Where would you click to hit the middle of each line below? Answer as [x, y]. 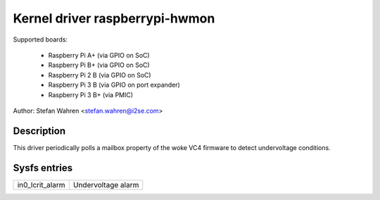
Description [39, 131]
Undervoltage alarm [106, 185]
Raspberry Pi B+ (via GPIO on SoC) [99, 65]
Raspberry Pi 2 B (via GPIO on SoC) [100, 75]
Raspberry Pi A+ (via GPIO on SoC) [99, 55]
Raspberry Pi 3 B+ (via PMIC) [91, 94]
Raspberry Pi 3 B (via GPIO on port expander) [114, 85]
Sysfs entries [43, 168]
